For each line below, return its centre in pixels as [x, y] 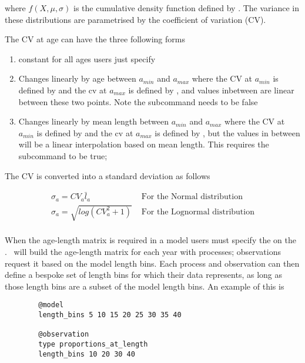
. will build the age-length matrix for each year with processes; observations [143, 252]
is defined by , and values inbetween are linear [211, 90]
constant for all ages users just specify [87, 58]
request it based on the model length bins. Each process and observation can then [152, 263]
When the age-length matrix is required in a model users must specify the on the [150, 240]
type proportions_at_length [93, 344]
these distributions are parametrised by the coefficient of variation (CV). [135, 19]
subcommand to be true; [63, 155]
